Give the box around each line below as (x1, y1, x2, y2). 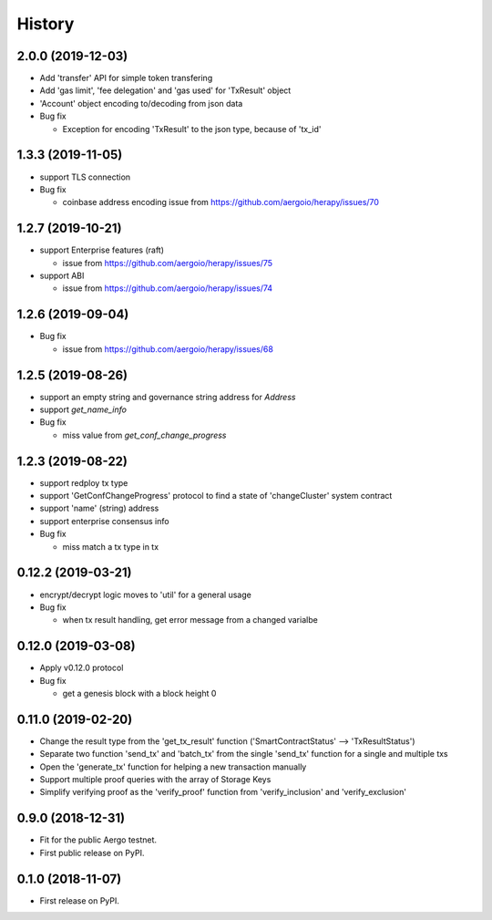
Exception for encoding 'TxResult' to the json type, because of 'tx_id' (62, 123, 322, 134)
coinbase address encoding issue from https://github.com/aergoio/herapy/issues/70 (62, 197, 380, 208)
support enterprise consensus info (39, 515, 169, 526)
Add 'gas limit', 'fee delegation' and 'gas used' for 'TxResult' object (39, 85, 292, 96)
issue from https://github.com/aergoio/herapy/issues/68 (62, 343, 273, 355)
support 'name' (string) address (39, 502, 159, 514)
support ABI (39, 270, 85, 281)
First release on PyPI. (39, 894, 120, 906)
